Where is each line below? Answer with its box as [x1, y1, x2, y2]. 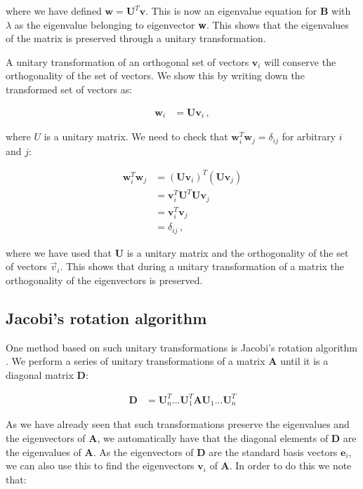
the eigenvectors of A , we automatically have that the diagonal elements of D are [6, 431, 357, 445]
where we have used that [6, 245, 112, 260]
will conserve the [264, 54, 336, 69]
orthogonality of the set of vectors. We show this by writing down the [6, 68, 305, 83]
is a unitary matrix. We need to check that [44, 129, 228, 144]
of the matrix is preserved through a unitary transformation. [6, 31, 266, 46]
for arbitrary [282, 129, 336, 144]
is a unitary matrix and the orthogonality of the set [126, 245, 349, 260]
